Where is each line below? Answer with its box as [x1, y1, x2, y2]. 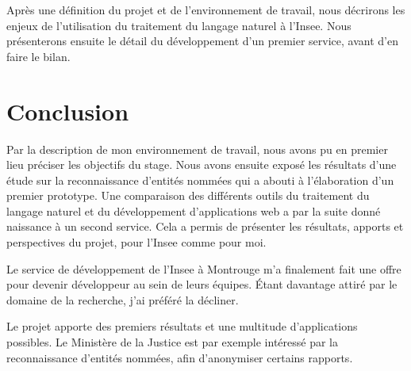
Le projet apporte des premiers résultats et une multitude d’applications [6, 318, 358, 335]
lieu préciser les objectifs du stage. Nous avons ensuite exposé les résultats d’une [6, 156, 397, 173]
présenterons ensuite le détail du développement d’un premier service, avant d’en [6, 33, 398, 49]
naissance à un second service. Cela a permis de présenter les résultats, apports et [6, 218, 404, 235]
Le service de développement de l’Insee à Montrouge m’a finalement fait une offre [6, 260, 401, 277]
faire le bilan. [6, 48, 71, 64]
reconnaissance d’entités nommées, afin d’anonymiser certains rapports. [6, 349, 353, 365]
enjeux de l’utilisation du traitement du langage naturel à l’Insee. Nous [6, 17, 351, 33]
